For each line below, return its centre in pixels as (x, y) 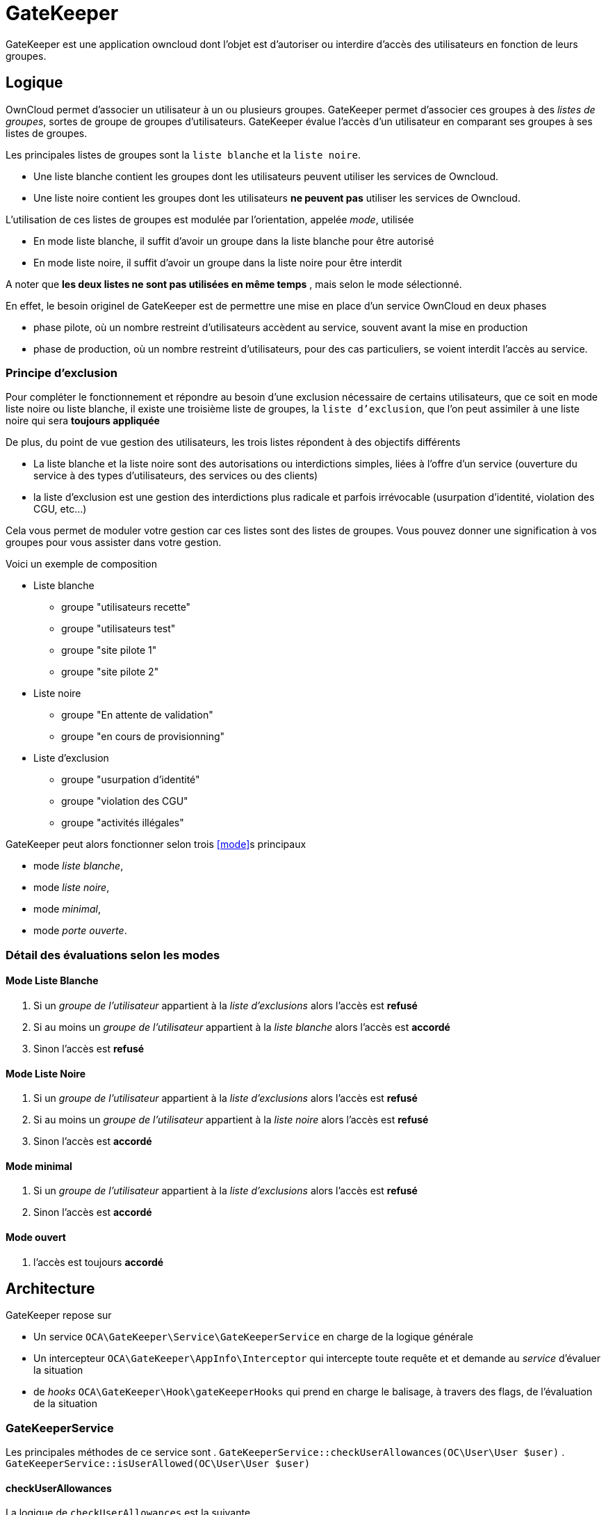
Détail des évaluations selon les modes (113, 955)
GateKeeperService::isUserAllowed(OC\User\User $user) (158, 1464)
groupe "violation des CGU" (125, 801)
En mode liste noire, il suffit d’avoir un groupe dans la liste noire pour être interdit (218, 262)
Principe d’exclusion (62, 372)
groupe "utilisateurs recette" (126, 607)
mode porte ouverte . (80, 931)
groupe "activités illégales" (123, 823)
